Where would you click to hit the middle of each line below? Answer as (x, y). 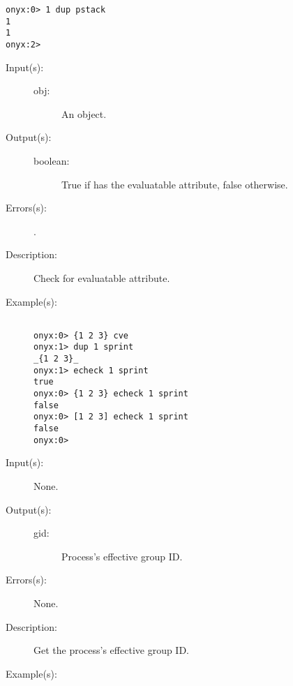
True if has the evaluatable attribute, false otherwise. (175, 184)
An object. (84, 113)
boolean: (52, 161)
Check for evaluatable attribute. (102, 277)
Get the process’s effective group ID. (112, 650)
